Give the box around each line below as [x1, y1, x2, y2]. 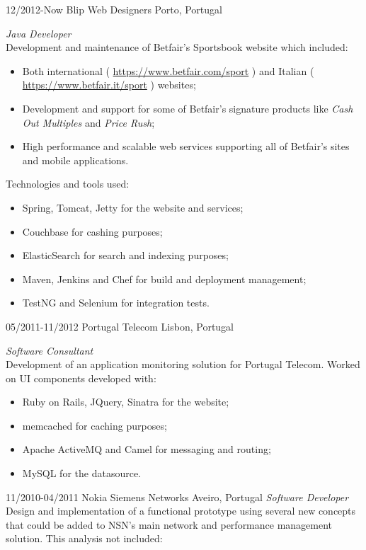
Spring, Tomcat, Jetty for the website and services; [22, 200, 244, 214]
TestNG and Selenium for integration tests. [22, 295, 210, 310]
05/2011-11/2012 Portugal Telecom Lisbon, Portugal [6, 319, 234, 333]
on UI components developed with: [6, 370, 156, 385]
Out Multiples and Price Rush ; [22, 115, 155, 130]
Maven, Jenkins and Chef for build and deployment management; [22, 271, 307, 286]
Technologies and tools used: [6, 176, 130, 191]
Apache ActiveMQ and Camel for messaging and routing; [22, 442, 271, 457]
